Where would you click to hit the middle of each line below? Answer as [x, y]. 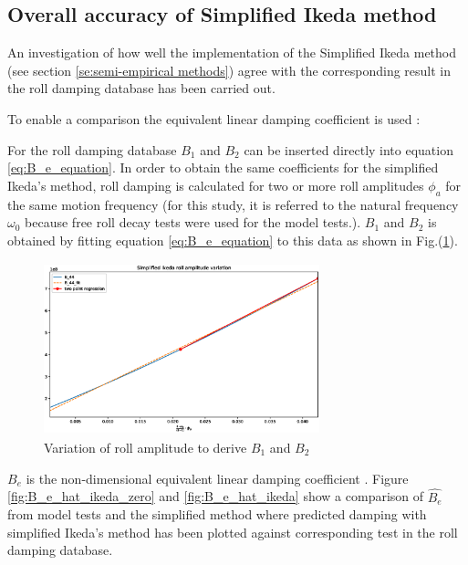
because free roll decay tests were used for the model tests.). [193, 222]
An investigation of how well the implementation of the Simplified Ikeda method [232, 52]
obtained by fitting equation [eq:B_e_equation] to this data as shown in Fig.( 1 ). [233, 240]
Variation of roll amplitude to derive [146, 447]
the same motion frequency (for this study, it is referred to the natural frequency [233, 204]
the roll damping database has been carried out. [141, 88]
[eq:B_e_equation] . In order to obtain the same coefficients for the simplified [223, 167]
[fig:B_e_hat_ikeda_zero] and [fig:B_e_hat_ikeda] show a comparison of [216, 496]
